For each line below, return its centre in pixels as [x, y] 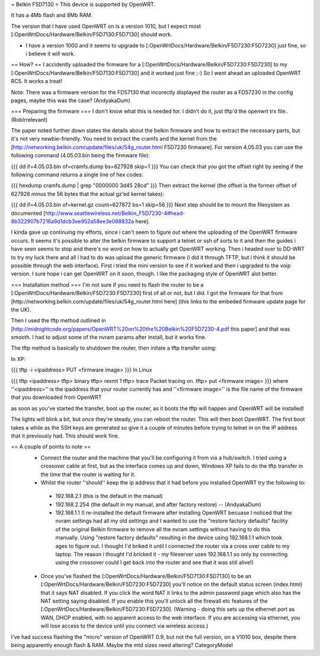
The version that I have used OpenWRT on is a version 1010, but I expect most [106, 26]
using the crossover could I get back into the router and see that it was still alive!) [155, 562]
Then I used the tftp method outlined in [58, 321]
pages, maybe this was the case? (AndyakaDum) [71, 100]
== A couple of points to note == [51, 447]
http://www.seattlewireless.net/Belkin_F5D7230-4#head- [115, 213]
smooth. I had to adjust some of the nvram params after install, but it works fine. [109, 337]
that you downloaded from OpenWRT [56, 397]
